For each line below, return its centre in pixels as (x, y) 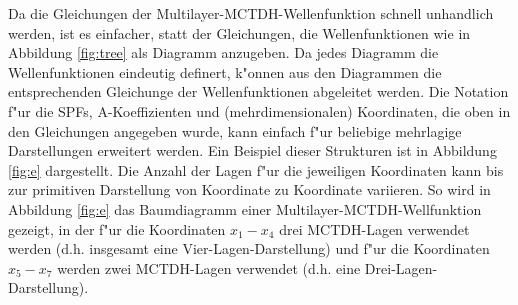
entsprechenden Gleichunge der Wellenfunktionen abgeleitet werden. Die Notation (258, 91)
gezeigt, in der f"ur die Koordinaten (117, 228)
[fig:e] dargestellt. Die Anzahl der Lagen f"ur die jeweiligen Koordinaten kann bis (256, 169)
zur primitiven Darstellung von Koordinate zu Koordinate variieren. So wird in (249, 189)
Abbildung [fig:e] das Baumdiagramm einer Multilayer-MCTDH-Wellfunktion (245, 208)
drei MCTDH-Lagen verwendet (374, 228)
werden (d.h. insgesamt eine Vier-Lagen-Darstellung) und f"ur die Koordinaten (249, 248)
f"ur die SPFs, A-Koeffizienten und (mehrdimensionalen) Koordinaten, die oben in (259, 110)
